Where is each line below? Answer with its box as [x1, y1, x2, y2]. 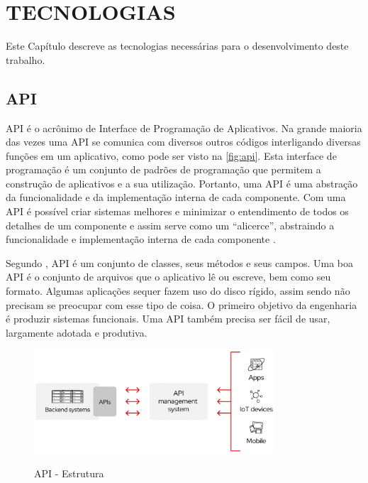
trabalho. [6, 52, 45, 67]
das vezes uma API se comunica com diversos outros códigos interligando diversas [6, 134, 361, 149]
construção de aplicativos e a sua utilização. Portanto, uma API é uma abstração [6, 175, 358, 190]
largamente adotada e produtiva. [6, 325, 147, 340]
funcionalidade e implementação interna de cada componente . [6, 232, 276, 246]
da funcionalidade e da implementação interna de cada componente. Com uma [6, 190, 346, 205]
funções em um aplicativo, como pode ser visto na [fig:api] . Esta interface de [6, 148, 337, 163]
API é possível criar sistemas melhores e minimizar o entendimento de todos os [6, 204, 349, 219]
